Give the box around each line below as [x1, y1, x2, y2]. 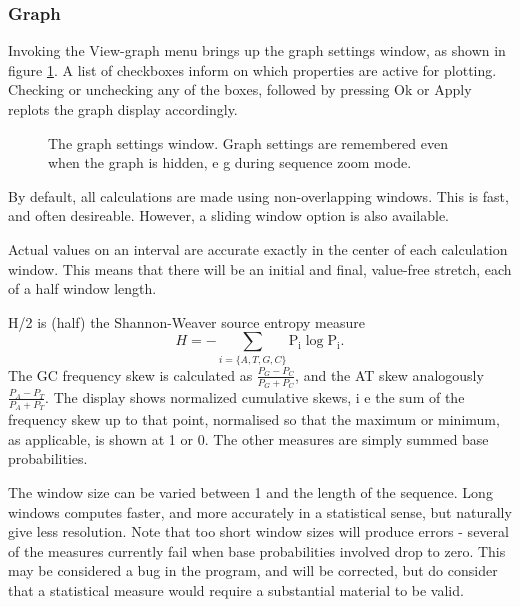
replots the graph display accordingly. [8, 99, 238, 119]
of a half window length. [8, 278, 157, 299]
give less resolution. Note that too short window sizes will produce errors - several [8, 521, 509, 542]
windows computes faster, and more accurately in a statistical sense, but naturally [8, 501, 512, 522]
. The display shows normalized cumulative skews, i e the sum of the [45, 386, 465, 407]
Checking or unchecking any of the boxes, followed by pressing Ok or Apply [8, 79, 472, 100]
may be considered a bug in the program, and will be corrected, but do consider [8, 560, 498, 581]
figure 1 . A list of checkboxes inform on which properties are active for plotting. [8, 59, 497, 80]
